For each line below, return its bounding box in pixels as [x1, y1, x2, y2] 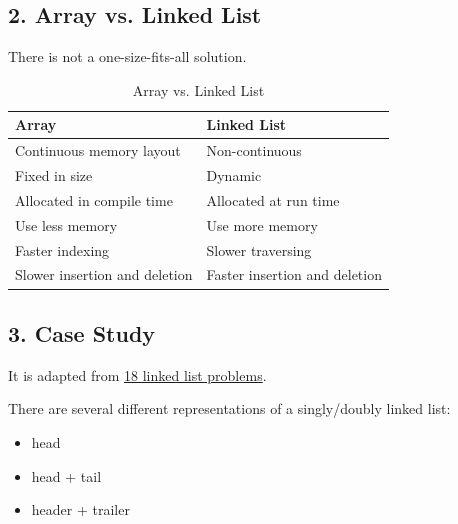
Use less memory [15, 214, 118, 235]
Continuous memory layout [15, 140, 181, 161]
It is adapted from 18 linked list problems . [8, 364, 267, 385]
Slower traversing [206, 239, 312, 260]
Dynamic [206, 165, 262, 186]
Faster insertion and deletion [206, 264, 382, 285]
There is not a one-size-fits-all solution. [8, 46, 247, 67]
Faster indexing [15, 239, 110, 260]
